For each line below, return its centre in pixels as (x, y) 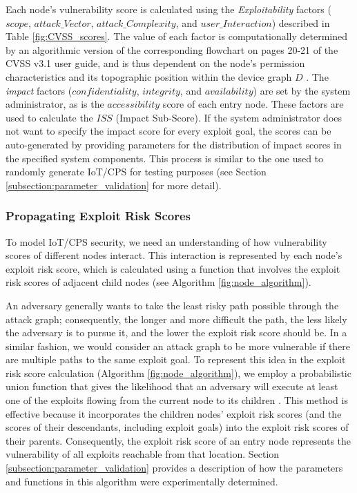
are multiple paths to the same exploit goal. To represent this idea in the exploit (176, 359)
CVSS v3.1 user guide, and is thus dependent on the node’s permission (155, 63)
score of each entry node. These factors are (253, 104)
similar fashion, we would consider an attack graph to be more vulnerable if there (178, 346)
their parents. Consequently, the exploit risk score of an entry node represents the (178, 440)
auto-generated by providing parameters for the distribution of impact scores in (174, 144)
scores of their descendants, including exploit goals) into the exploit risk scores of (177, 427)
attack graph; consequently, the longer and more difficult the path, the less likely (176, 319)
